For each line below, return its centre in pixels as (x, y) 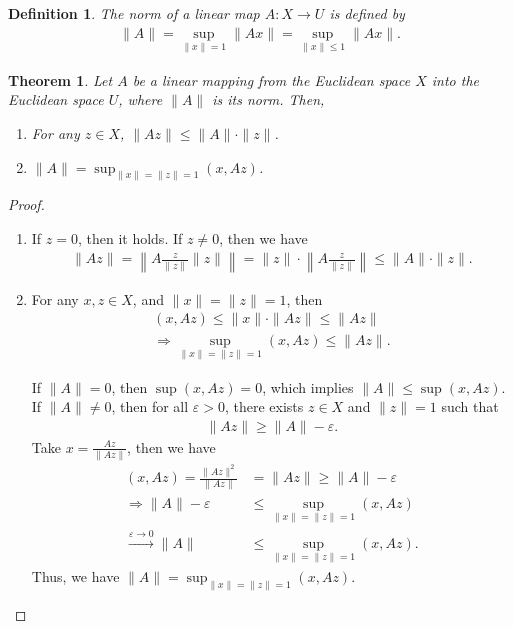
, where (140, 99)
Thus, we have (75, 575)
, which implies (308, 386)
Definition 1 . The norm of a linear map (134, 13)
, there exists (264, 406)
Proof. (26, 204)
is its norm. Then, (268, 99)
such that (470, 406)
